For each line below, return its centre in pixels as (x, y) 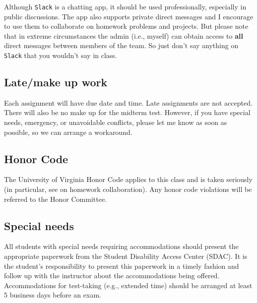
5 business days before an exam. (53, 295)
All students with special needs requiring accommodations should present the (121, 246)
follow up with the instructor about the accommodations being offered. (112, 275)
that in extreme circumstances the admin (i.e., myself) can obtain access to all (124, 35)
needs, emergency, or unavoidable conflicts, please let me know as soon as (116, 122)
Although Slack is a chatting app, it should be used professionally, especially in (125, 6)
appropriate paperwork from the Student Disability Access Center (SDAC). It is (126, 256)
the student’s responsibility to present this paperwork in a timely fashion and (122, 266)
